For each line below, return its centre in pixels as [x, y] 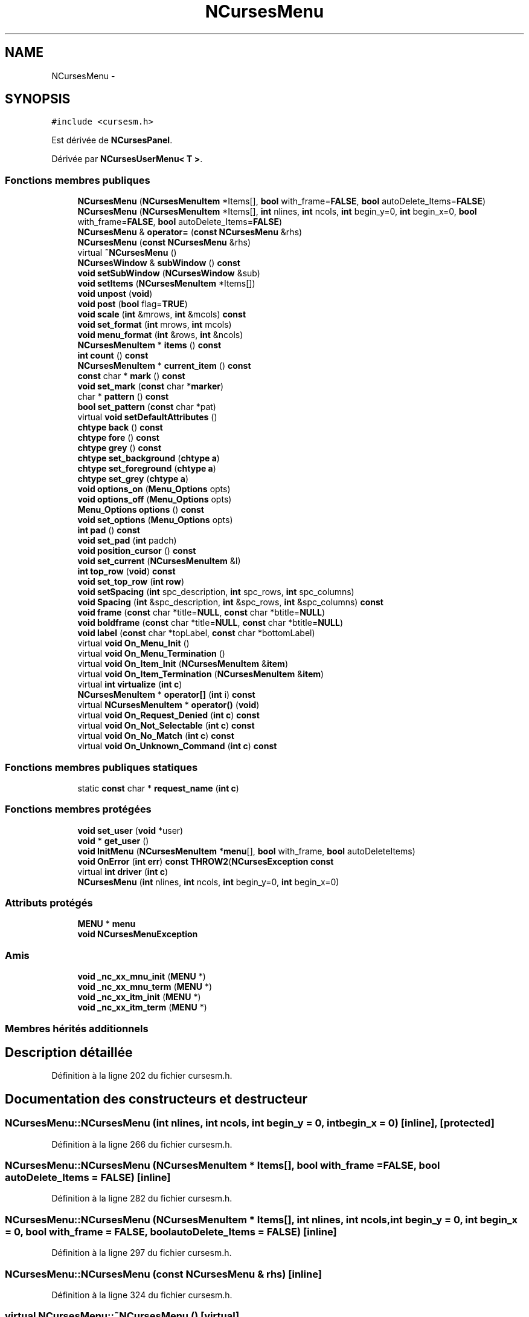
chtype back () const [120, 428]
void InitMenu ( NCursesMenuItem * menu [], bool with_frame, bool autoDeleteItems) [246, 851]
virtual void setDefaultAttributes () [147, 417]
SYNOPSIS [38, 99]
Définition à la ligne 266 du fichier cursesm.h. [142, 1144]
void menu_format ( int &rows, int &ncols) [160, 335]
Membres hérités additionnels [77, 1028]
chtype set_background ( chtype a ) [149, 458]
